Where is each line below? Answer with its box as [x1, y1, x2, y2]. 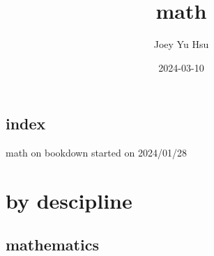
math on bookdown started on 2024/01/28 [6, 145, 187, 160]
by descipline [6, 186, 132, 214]
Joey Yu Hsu [153, 37, 209, 51]
